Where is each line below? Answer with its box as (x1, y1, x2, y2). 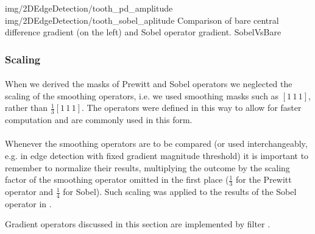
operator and (5, 185, 54, 198)
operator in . (5, 197, 52, 210)
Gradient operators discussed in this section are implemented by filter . (5, 218, 271, 230)
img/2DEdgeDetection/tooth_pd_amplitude (5, 2, 173, 14)
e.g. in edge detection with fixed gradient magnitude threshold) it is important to (5, 149, 309, 162)
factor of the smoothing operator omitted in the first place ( (5, 173, 229, 186)
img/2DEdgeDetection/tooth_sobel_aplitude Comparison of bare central (5, 13, 279, 26)
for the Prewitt (236, 173, 292, 186)
